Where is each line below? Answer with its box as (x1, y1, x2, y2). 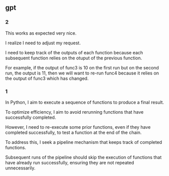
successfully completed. (5, 114, 57, 120)
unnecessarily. (5, 165, 36, 171)
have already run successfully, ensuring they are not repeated (5, 159, 134, 165)
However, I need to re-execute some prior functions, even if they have (5, 124, 151, 130)
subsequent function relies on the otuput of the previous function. (5, 55, 142, 61)
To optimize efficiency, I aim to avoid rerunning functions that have (5, 109, 144, 115)
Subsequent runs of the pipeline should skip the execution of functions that (5, 154, 162, 160)
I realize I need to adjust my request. (5, 40, 81, 46)
